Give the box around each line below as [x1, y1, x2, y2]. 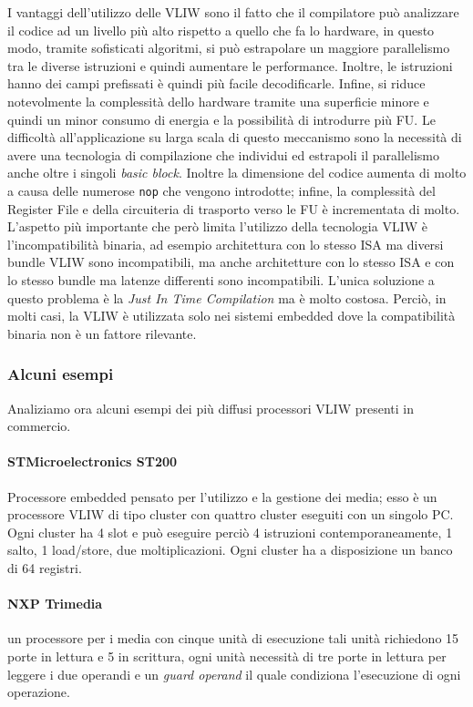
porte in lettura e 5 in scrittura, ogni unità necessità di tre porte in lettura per [7, 646, 447, 665]
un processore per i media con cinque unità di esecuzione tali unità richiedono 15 [7, 629, 459, 648]
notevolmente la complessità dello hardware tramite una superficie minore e [7, 91, 429, 110]
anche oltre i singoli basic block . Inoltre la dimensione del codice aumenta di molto [7, 163, 467, 182]
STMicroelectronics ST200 [7, 452, 178, 471]
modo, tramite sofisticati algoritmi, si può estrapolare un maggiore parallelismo [7, 38, 450, 57]
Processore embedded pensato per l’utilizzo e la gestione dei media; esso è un [7, 487, 437, 506]
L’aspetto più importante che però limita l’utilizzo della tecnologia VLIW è [7, 217, 427, 236]
